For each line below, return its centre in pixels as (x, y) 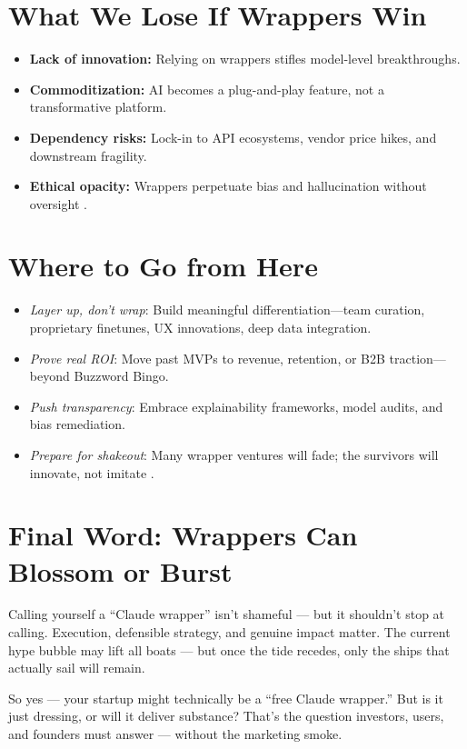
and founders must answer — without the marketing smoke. (175, 734)
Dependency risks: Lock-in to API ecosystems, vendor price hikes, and (233, 137)
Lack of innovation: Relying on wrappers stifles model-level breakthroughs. (245, 59)
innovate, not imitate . (92, 472)
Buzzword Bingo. (121, 376)
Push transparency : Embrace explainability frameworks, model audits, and (236, 406)
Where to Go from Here (163, 266)
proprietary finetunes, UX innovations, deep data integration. (200, 327)
